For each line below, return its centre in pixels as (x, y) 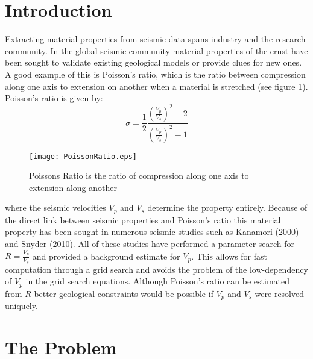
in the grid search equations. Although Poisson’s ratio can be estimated (158, 281)
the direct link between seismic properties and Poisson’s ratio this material (143, 220)
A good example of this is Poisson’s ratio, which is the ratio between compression (155, 74)
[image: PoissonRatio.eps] (83, 156)
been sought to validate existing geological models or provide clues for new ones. (153, 62)
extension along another (73, 187)
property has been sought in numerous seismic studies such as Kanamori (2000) (152, 232)
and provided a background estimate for (106, 256)
